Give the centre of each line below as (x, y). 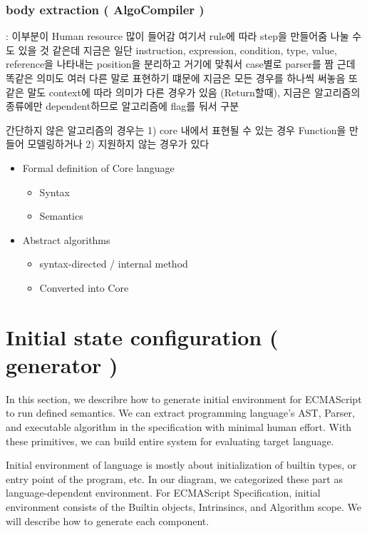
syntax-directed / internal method (114, 264)
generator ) (62, 364)
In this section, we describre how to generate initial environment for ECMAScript (184, 399)
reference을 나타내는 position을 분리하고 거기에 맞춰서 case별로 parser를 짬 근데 (181, 64)
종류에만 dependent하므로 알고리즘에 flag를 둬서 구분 (123, 106)
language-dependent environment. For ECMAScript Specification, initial (163, 493)
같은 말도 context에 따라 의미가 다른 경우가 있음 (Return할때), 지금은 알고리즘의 (183, 92)
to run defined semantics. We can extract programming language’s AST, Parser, (180, 413)
